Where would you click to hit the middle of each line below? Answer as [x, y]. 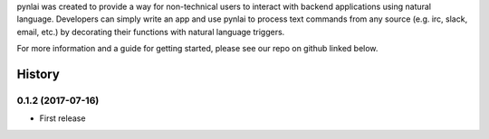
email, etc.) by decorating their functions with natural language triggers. [151, 32]
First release [62, 118]
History [38, 74]
